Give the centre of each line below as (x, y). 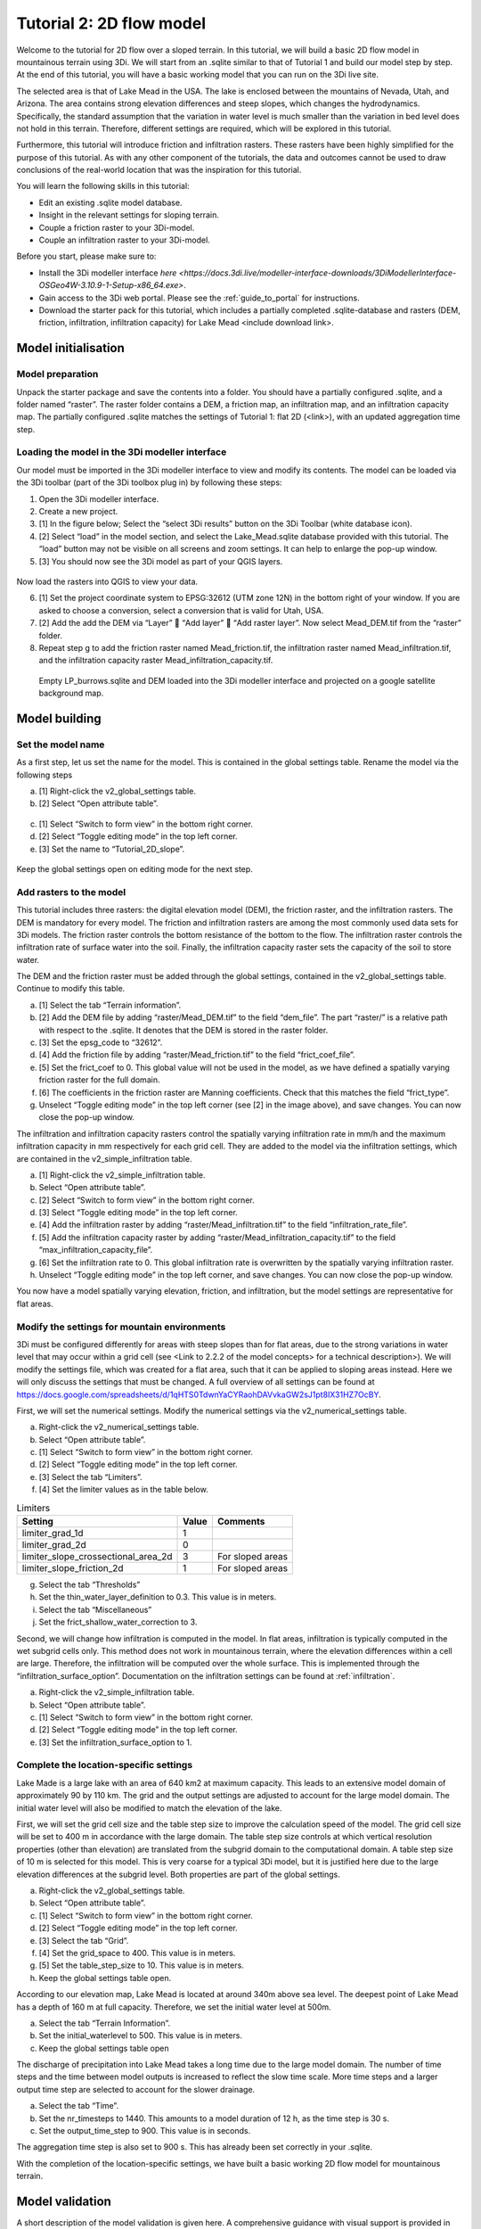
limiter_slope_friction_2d (73, 1568)
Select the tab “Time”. (79, 2106)
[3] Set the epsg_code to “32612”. (101, 1042)
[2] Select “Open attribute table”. (99, 803)
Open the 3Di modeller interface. (99, 498)
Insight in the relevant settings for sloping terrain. (129, 215)
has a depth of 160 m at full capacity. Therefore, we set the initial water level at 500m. (174, 2007)
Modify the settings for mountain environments (121, 1327)
